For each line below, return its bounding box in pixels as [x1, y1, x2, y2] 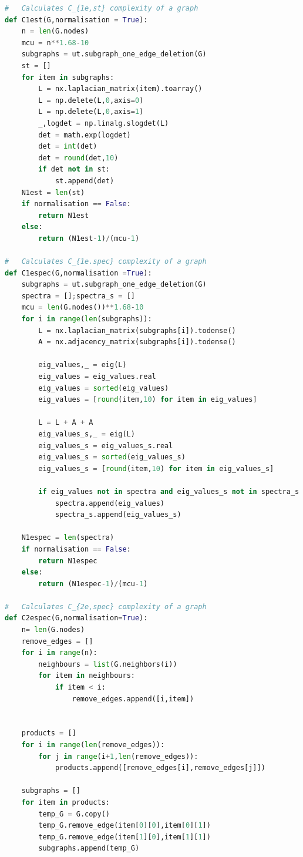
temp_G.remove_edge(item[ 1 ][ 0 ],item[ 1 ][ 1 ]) [38, 832, 211, 841]
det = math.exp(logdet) [38, 130, 131, 139]
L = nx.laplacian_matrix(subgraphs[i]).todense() [38, 326, 236, 335]
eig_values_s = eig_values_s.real [38, 441, 173, 450]
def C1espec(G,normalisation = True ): [5, 268, 152, 277]
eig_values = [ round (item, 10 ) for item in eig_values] [38, 395, 257, 404]
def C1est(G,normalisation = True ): [5, 15, 148, 24]
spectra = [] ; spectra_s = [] [21, 291, 135, 300]
